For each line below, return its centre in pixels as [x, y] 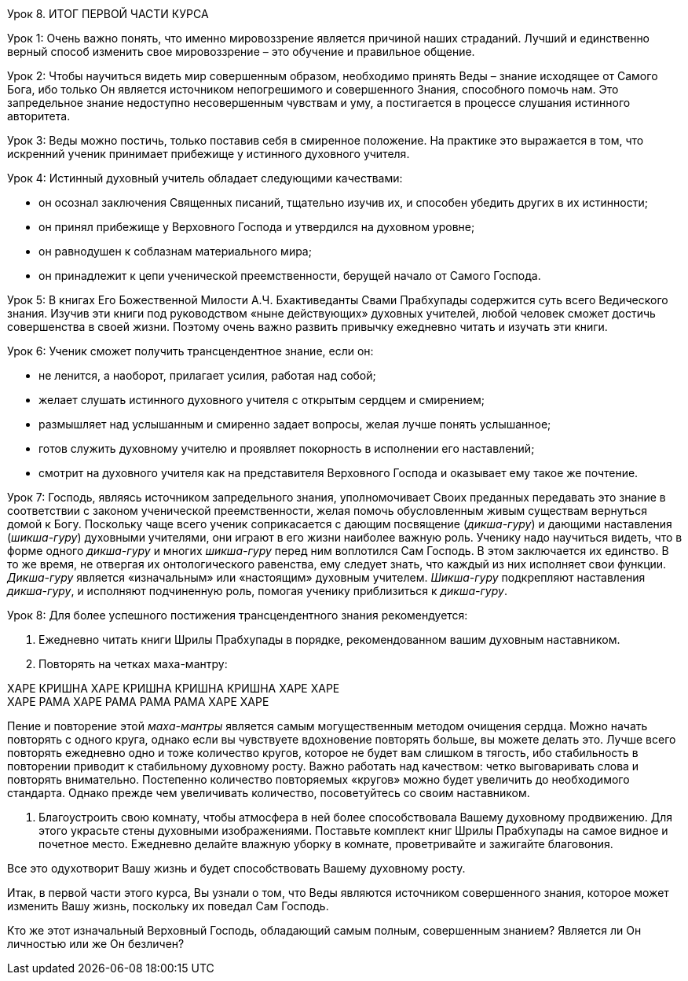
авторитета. [39, 116]
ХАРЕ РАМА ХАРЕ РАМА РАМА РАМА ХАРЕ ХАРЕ [138, 702]
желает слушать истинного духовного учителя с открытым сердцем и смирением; [262, 400]
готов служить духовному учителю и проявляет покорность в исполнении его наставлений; [287, 448]
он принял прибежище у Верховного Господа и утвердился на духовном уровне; [257, 227]
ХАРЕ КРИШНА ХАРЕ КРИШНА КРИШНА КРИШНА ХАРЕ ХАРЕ [174, 688]
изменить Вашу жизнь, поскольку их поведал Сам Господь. [168, 906]
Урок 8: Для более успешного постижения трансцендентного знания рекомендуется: [238, 615]
